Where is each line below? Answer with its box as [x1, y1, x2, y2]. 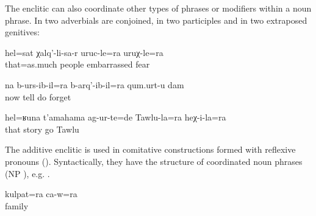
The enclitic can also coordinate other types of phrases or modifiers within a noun [5, 2, 312, 14]
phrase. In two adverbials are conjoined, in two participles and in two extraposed [5, 13, 307, 26]
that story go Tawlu [5, 122, 79, 135]
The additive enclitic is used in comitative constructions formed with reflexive [5, 143, 296, 156]
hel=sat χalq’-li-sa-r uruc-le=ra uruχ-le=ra [5, 46, 163, 58]
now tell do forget [5, 90, 71, 103]
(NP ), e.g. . [5, 167, 50, 179]
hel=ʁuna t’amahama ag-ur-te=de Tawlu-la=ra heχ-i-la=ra [5, 111, 226, 124]
